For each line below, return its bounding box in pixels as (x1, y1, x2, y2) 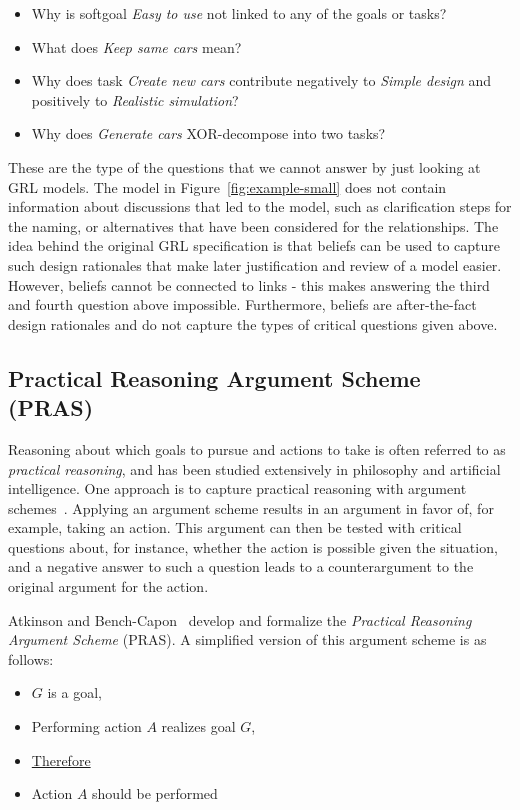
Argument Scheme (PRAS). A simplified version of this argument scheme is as (8, 629, 487, 650)
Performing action (31, 716, 142, 737)
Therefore (31, 749, 91, 770)
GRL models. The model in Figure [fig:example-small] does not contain (8, 176, 447, 197)
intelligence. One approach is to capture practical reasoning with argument (8, 478, 467, 499)
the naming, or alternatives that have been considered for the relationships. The (8, 215, 499, 236)
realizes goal (161, 716, 236, 737)
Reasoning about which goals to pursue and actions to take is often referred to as (8, 438, 506, 459)
